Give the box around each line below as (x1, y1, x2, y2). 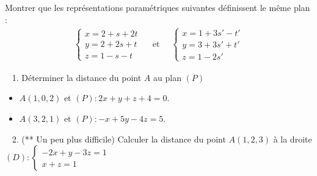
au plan (153, 71, 181, 83)
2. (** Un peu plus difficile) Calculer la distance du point (12, 132, 226, 145)
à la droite (273, 132, 312, 145)
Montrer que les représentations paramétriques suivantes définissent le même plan (5, 1, 310, 13)
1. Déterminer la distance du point (12, 71, 142, 83)
